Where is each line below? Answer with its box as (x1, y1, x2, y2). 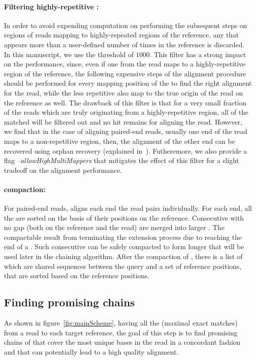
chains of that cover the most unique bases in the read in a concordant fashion (4, 337, 241, 347)
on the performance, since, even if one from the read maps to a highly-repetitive (4, 59, 246, 69)
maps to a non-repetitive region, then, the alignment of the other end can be (4, 135, 235, 146)
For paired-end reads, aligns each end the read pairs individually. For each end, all (4, 203, 252, 213)
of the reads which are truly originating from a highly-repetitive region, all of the (4, 107, 249, 117)
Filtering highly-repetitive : (4, 1, 99, 11)
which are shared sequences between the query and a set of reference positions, (4, 261, 242, 271)
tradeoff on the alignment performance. (4, 164, 122, 175)
